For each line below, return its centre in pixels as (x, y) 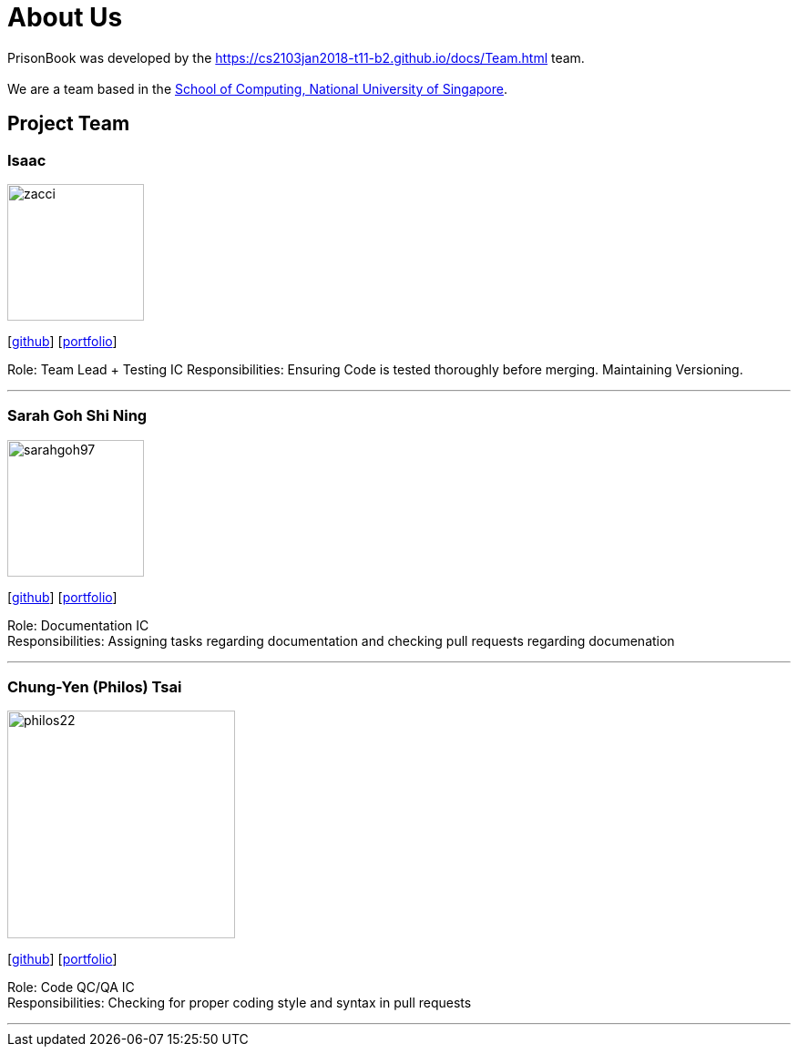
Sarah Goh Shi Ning (77, 416)
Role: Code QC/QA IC (71, 987)
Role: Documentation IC (78, 625)
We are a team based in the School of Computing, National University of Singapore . (258, 88)
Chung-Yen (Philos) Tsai (95, 687)
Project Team (69, 124)
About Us (65, 17)
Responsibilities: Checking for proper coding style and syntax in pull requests (240, 1003)
